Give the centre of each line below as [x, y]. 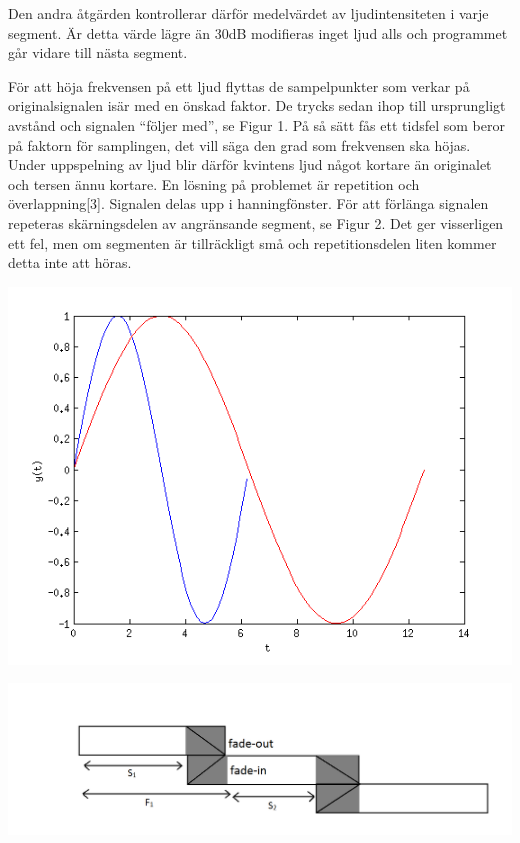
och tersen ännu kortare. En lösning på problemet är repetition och [214, 183]
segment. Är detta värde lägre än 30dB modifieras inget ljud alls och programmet [258, 32]
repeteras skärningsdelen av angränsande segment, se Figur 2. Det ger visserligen [256, 222]
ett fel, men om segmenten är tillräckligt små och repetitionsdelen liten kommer [252, 242]
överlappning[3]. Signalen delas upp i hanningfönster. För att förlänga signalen [248, 203]
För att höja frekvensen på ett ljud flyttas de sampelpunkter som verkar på [239, 85]
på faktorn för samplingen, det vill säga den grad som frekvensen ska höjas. [239, 144]
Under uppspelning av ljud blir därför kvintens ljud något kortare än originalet [250, 164]
